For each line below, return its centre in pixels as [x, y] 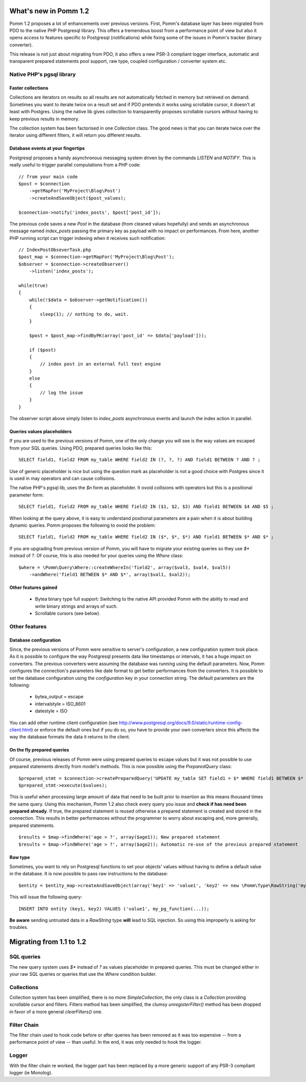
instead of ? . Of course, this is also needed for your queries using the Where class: [96, 556]
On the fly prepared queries [39, 750]
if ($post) [43, 350]
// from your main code [48, 177]
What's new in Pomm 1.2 [49, 11]
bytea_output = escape [59, 697]
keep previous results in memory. [44, 119]
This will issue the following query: [46, 897]
